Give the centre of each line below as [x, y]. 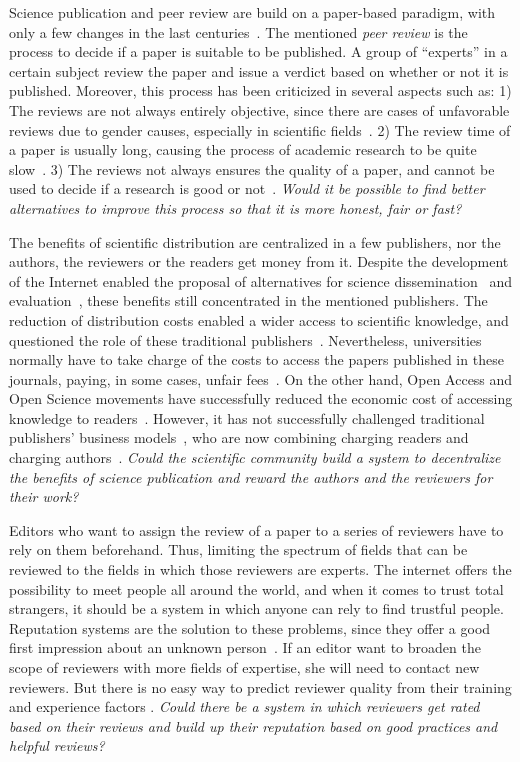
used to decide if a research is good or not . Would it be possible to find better [247, 188]
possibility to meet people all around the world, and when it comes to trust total [256, 588]
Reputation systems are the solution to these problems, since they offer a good [250, 627]
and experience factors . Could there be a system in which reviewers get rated [244, 706]
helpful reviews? [57, 745]
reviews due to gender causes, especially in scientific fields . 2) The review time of [260, 129]
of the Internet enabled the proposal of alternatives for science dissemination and [260, 280]
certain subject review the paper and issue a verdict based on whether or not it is [259, 70]
